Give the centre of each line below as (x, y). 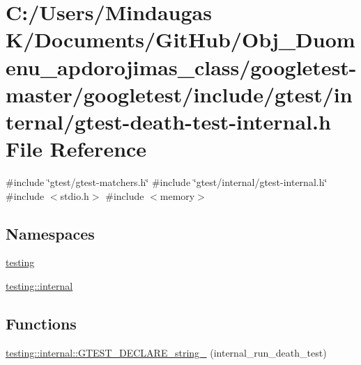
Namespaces (50, 233)
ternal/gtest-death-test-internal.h (168, 121)
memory (177, 195)
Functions (41, 324)
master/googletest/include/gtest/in (179, 94)
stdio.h (75, 195)
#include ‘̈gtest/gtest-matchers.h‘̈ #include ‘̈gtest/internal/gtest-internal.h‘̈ (167, 182)
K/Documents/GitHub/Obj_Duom (180, 39)
